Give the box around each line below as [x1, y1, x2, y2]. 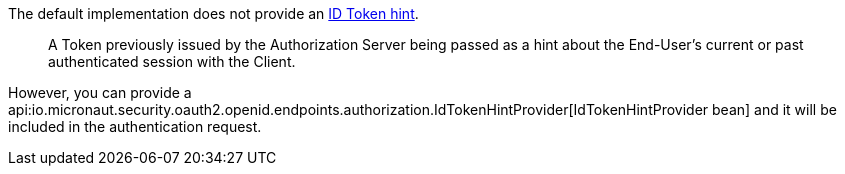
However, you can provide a [8, 84, 192, 101]
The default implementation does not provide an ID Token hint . [8, 5, 419, 22]
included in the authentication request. [8, 118, 262, 135]
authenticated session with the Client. [48, 53, 296, 70]
